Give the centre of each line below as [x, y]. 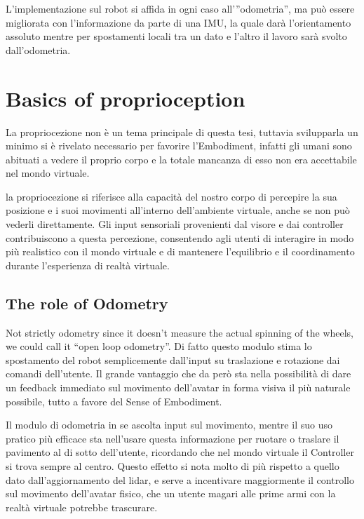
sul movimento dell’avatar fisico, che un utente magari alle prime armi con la [171, 493]
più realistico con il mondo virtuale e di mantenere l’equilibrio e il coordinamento [180, 251]
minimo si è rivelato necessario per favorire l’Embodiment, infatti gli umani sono [179, 146]
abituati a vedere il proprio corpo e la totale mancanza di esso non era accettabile [181, 159]
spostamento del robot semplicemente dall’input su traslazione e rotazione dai [173, 359]
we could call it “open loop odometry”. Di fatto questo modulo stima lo [159, 346]
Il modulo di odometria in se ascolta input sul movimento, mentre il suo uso [169, 425]
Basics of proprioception [126, 98]
